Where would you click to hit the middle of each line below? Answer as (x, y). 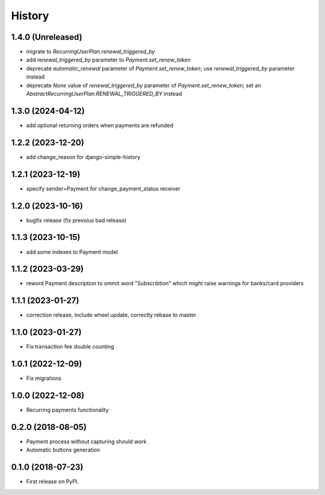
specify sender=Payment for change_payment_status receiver (103, 188)
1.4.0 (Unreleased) (47, 37)
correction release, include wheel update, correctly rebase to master (111, 315)
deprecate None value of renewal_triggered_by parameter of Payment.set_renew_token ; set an (144, 85)
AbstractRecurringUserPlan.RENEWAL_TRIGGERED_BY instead (104, 94)
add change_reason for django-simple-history (83, 157)
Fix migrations (44, 378)
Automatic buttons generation (63, 450)
